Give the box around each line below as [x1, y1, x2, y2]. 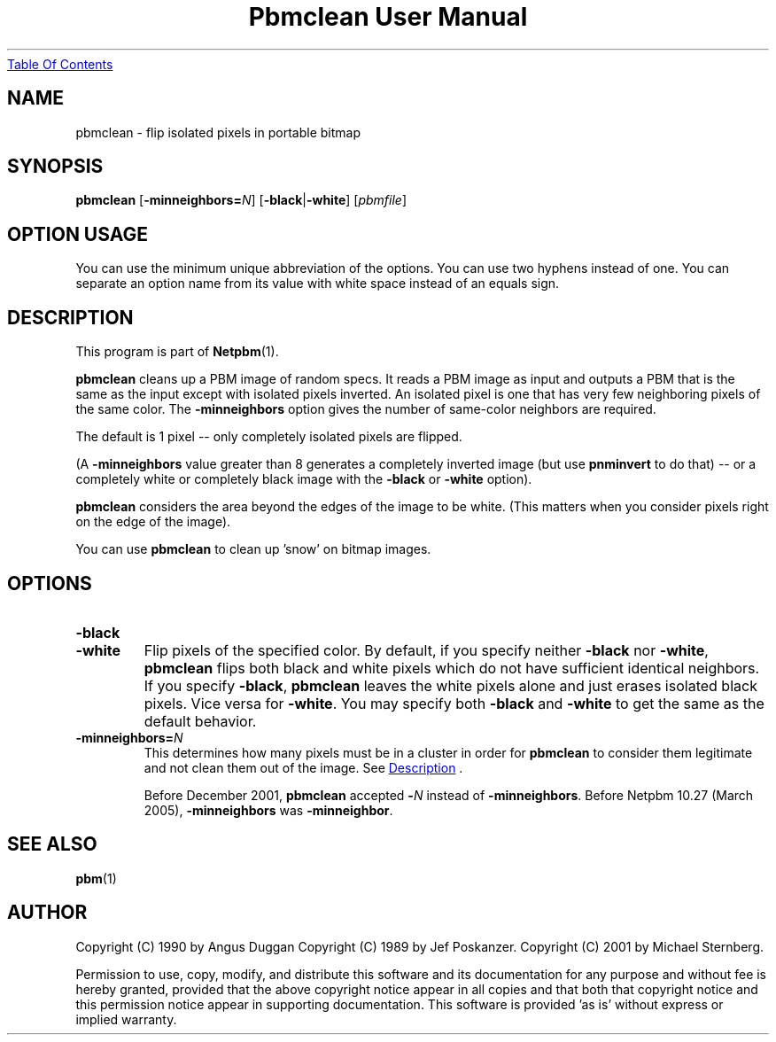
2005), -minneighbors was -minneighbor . [144, 802, 393, 818]
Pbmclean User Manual [248, 2, 528, 32]
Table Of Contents [7, 56, 113, 72]
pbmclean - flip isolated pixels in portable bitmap [75, 124, 361, 140]
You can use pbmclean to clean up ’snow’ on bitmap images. [75, 541, 431, 557]
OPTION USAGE [7, 222, 148, 245]
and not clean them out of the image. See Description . [144, 759, 463, 775]
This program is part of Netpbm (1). [75, 344, 279, 360]
